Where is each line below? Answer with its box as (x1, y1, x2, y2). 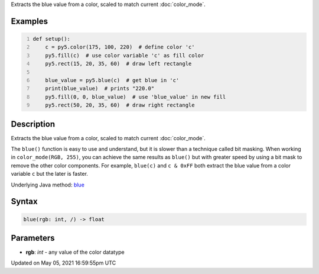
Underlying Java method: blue (11, 181, 85, 188)
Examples (11, 16, 48, 26)
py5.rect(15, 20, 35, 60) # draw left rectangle (45, 60, 192, 67)
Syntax (11, 196, 38, 207)
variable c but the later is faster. (11, 170, 89, 178)
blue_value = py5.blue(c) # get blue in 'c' (45, 77, 180, 83)
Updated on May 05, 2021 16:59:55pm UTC (11, 259, 116, 266)
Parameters (11, 233, 55, 243)
